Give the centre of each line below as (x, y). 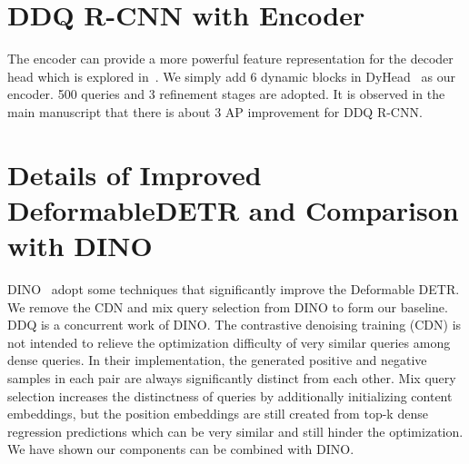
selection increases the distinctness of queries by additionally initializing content (230, 395)
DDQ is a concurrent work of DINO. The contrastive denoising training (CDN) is (234, 325)
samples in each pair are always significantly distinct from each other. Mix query (232, 377)
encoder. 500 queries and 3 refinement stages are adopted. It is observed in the (226, 94)
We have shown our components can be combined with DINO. (181, 449)
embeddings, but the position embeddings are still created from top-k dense (218, 414)
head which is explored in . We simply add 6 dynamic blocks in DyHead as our (231, 76)
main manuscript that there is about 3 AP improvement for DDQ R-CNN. (215, 111)
